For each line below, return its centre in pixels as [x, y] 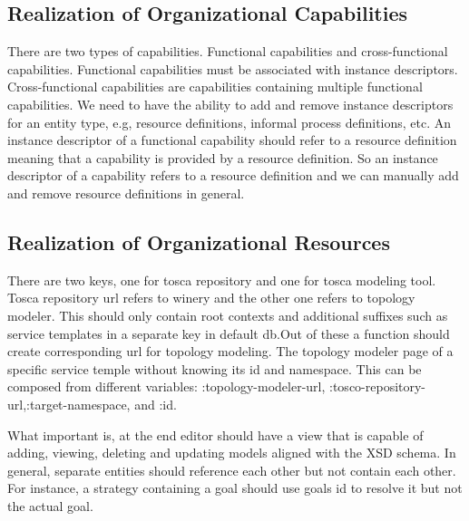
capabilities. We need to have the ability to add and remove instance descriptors [230, 104]
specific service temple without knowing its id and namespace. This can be [215, 368]
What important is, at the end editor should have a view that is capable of [215, 434]
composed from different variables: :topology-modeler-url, [166, 386]
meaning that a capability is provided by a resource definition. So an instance [223, 157]
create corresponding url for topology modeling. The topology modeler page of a [230, 351]
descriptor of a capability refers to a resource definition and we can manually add [233, 175]
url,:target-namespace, [69, 404]
